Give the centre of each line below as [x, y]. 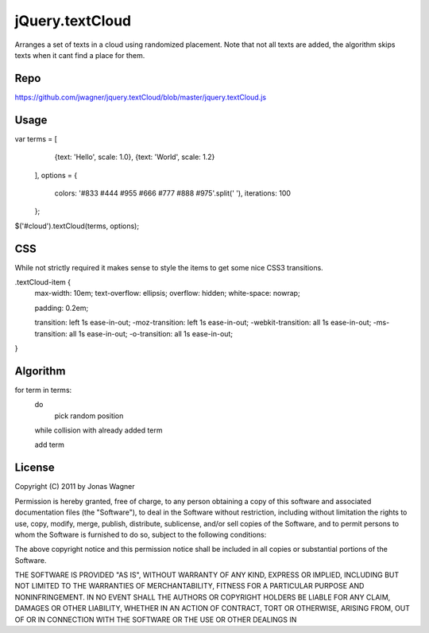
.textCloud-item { [43, 282]
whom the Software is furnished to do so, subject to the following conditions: [141, 534]
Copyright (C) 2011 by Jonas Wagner [75, 487]
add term [50, 445]
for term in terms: [43, 390]
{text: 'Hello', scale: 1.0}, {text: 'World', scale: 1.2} [135, 157]
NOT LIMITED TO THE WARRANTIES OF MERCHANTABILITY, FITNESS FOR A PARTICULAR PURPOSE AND [189, 586]
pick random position [89, 416]
